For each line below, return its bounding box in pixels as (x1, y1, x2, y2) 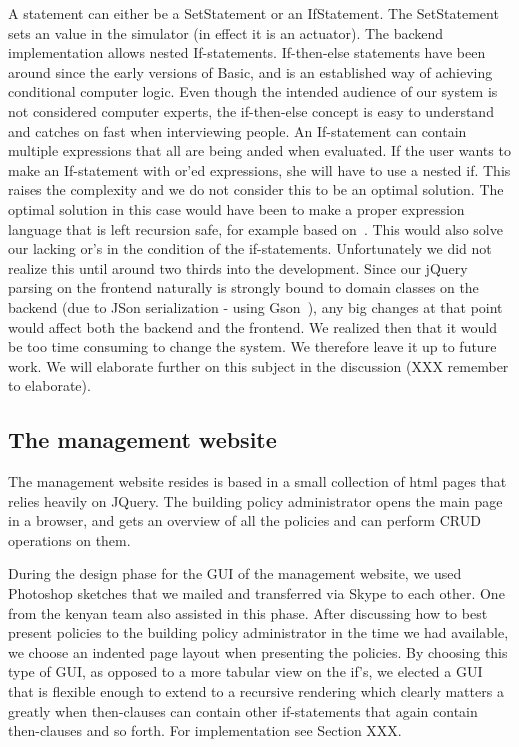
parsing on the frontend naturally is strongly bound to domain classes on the (8, 277, 479, 298)
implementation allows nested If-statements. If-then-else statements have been (8, 42, 486, 63)
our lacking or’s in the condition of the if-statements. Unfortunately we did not (8, 238, 492, 259)
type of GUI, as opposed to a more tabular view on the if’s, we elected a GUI (8, 661, 483, 682)
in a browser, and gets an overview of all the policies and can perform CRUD (8, 510, 481, 531)
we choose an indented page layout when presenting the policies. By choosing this (8, 641, 508, 662)
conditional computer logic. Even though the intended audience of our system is (8, 81, 498, 102)
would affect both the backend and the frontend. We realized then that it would (8, 316, 497, 337)
